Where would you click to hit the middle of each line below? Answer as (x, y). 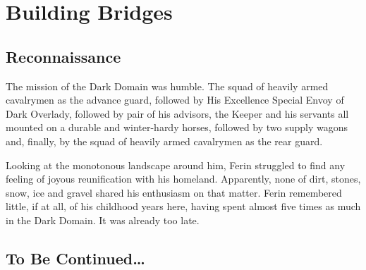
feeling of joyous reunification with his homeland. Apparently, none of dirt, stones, (183, 179)
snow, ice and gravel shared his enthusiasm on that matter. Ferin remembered (174, 192)
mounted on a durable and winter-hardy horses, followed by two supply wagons (177, 127)
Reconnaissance (63, 56)
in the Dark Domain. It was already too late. (103, 220)
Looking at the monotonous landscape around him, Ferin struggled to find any (176, 165)
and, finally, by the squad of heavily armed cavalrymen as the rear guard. (164, 141)
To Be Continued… (75, 258)
